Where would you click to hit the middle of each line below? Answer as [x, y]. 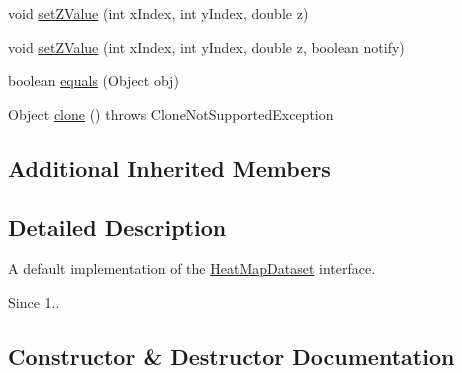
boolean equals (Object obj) [93, 80]
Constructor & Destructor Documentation [231, 355]
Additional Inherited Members [169, 167]
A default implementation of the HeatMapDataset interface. [192, 268]
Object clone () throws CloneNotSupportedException [171, 113]
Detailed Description [117, 226]
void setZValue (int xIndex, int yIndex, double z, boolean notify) [206, 46]
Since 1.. [34, 301]
